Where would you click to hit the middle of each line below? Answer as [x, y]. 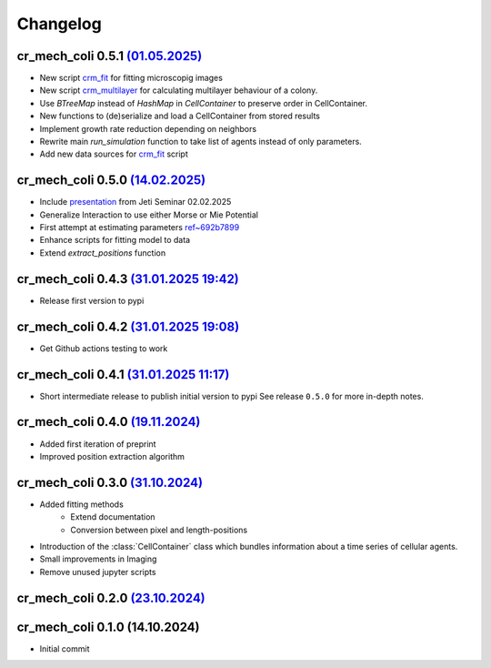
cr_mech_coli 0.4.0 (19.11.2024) [109, 422]
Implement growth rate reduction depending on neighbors [148, 128]
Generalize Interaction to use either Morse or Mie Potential [149, 215]
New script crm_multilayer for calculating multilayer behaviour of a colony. [179, 90]
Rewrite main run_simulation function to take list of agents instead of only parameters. [201, 142]
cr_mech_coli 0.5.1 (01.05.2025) [110, 56]
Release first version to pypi [92, 300]
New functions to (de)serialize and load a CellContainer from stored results [180, 116]
